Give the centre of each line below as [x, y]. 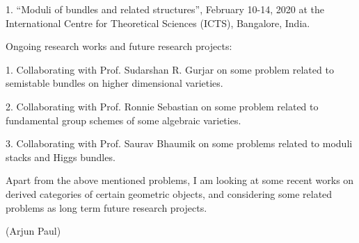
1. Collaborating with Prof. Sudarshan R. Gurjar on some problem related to [170, 69]
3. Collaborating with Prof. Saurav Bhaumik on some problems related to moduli [179, 143]
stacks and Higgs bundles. [61, 157]
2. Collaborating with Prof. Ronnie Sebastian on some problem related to [162, 106]
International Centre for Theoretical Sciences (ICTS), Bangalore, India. [158, 23]
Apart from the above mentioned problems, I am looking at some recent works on [180, 180]
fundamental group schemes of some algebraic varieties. [123, 120]
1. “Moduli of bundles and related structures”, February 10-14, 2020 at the [165, 9]
